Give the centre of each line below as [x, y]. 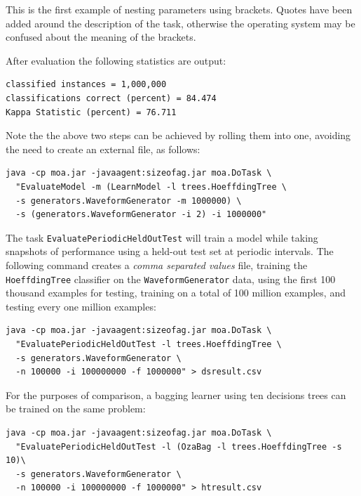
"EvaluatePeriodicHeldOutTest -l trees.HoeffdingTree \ [149, 344]
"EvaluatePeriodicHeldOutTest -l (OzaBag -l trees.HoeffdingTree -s [179, 446]
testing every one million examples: [81, 306]
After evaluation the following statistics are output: [116, 60]
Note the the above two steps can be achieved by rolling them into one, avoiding [178, 135]
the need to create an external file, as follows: [103, 149]
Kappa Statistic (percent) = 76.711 [91, 112]
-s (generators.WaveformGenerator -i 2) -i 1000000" [141, 215]
